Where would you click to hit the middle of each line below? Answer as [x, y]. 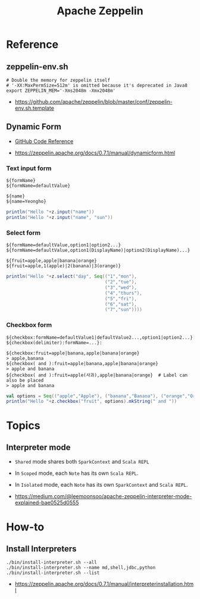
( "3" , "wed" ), [121, 288]
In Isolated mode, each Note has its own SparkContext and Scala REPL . [101, 485]
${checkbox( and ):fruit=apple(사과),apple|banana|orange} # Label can [97, 375]
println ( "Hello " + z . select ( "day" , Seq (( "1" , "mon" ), [71, 277]
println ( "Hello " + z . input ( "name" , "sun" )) [60, 217]
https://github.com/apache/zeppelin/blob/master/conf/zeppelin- [93, 102]
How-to [25, 527]
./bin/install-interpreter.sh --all [51, 563]
